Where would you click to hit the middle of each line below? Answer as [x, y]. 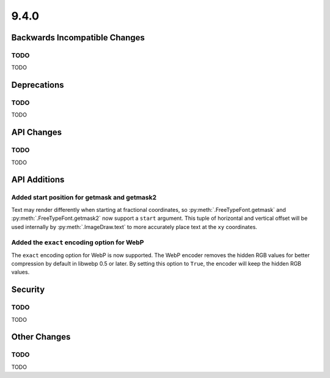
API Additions [38, 180]
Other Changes [41, 337]
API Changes [37, 132]
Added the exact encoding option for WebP [78, 242]
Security [28, 290]
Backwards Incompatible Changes [78, 38]
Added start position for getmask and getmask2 [84, 197]
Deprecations [38, 85]
